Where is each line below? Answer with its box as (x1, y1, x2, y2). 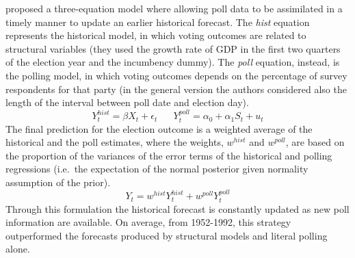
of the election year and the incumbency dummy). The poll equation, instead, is (5, 55, 340, 69)
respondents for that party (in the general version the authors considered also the (5, 81, 347, 96)
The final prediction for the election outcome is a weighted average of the (5, 121, 313, 136)
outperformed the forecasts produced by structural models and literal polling (5, 228, 328, 242)
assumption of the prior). (5, 175, 111, 190)
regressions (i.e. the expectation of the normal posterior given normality (5, 162, 308, 176)
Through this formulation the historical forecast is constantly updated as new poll (5, 201, 350, 216)
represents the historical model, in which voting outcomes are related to (5, 28, 306, 42)
